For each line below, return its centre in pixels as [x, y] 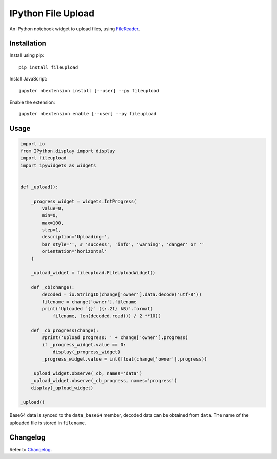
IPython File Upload [52, 13]
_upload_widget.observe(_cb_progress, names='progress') [104, 381]
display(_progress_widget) [86, 352]
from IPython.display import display [68, 151]
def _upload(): [39, 187]
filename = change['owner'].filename [89, 302]
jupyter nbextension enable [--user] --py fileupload [87, 114]
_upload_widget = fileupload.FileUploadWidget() [93, 273]
